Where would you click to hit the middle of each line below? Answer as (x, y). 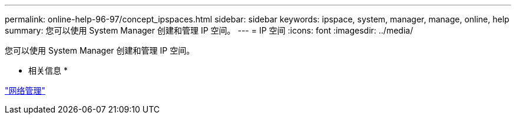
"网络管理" (25, 90)
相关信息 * (48, 70)
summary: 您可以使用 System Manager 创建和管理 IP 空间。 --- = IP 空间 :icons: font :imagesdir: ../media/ (209, 30)
